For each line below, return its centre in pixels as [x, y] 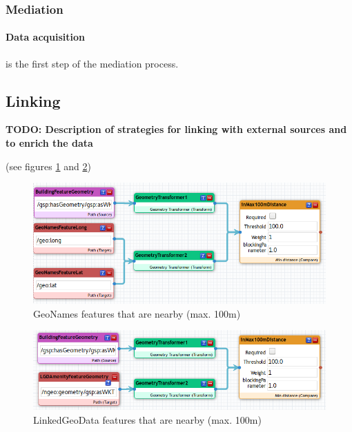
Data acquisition [46, 37]
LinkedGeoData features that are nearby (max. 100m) [147, 419]
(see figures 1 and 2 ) [48, 166]
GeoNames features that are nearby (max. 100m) [137, 313]
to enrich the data [49, 143]
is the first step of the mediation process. [92, 63]
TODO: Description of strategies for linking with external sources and [176, 129]
